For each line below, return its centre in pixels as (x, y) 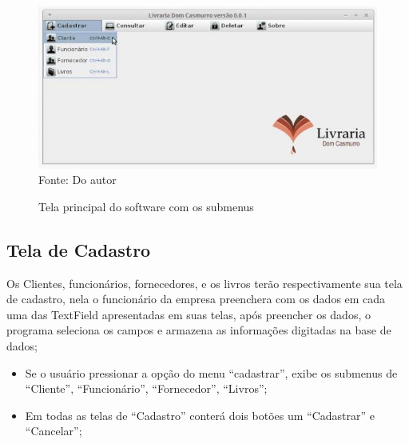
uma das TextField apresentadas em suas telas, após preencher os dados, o (189, 314)
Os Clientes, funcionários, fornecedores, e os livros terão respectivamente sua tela (204, 283)
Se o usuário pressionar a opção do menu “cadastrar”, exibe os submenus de (211, 372)
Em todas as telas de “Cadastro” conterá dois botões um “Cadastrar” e (200, 415)
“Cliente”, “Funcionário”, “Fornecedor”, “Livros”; (146, 388)
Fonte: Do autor (77, 180)
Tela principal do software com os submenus (146, 206)
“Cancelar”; (54, 431)
